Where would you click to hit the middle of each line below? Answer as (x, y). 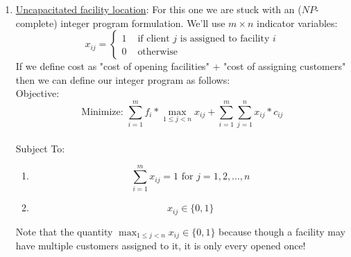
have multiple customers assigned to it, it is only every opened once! (161, 246)
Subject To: (40, 148)
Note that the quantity (64, 231)
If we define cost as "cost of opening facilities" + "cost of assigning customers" (181, 66)
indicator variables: (297, 23)
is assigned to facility (225, 39)
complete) (36, 23)
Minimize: (102, 112)
